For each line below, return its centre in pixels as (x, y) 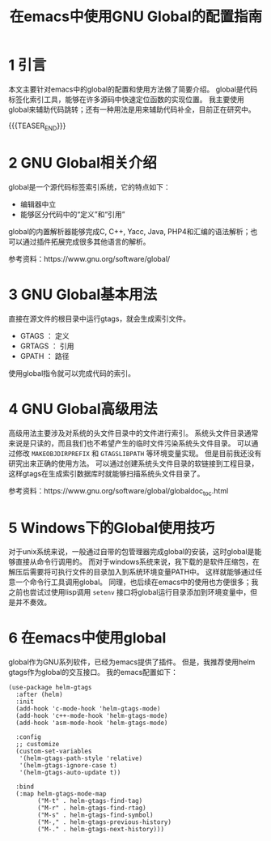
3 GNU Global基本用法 (83, 295)
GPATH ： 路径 (44, 356)
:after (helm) (39, 695)
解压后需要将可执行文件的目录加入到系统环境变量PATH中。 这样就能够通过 (132, 572)
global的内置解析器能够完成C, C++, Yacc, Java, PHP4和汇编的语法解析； (129, 231)
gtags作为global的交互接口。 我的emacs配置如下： (93, 672)
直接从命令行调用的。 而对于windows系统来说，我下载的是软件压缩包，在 (138, 562)
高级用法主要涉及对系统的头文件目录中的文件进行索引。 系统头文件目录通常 (133, 433)
